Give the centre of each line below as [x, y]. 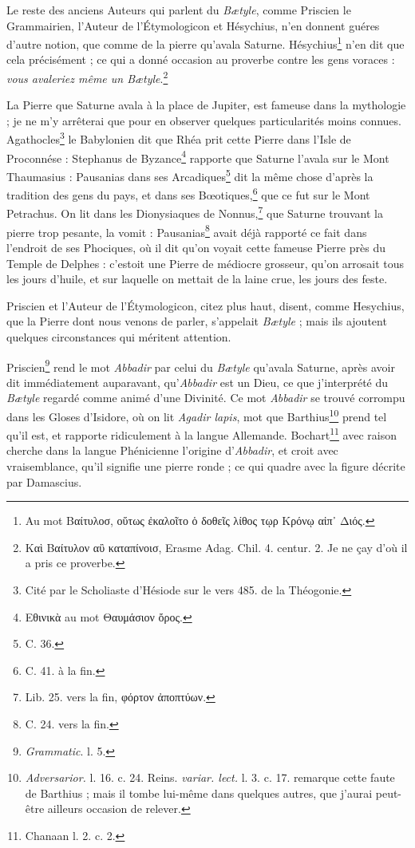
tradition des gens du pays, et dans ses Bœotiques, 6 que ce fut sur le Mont [188, 193]
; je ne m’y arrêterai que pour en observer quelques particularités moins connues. [204, 120]
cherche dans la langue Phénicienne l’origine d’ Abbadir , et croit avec [172, 450]
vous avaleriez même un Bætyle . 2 [87, 77]
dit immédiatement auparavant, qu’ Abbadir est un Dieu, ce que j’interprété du [198, 382]
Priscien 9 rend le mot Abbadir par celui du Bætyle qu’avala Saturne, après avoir [201, 365]
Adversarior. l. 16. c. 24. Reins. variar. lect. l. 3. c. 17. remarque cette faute [210, 777]
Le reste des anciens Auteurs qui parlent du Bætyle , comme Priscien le [179, 10]
